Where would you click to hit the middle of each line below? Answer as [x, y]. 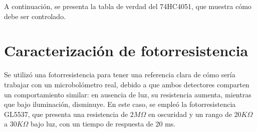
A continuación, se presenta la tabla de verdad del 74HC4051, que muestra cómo [128, 6]
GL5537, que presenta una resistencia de [66, 114]
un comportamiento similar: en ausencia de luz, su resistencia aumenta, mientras [128, 94]
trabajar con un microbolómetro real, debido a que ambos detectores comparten [127, 84]
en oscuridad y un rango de [190, 114]
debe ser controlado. [35, 16]
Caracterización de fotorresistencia [126, 50]
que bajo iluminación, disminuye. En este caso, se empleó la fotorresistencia [120, 104]
